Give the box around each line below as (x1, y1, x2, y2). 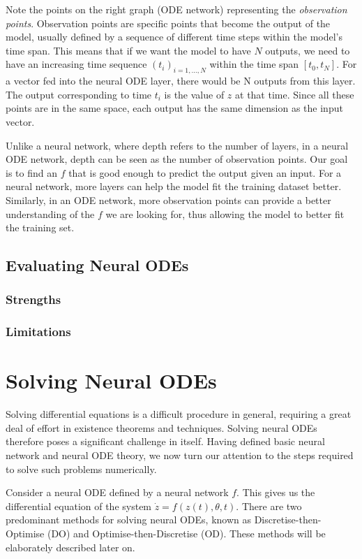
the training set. (6, 220, 75, 235)
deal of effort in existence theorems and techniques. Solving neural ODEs (6, 420, 317, 435)
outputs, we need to (265, 43, 350, 57)
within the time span (209, 57, 299, 71)
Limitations (6, 323, 71, 340)
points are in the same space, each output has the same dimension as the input (6, 101, 343, 115)
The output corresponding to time (6, 87, 152, 101)
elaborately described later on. (6, 539, 135, 554)
